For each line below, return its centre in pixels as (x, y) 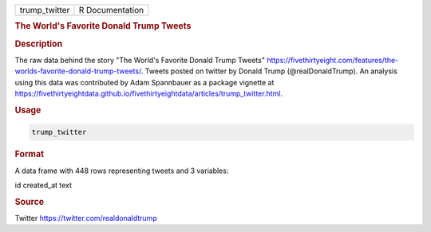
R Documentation (111, 10)
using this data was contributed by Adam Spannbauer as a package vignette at (144, 82)
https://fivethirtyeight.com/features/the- (332, 60)
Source (30, 202)
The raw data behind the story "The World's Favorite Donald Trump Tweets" (140, 60)
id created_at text (43, 185)
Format (29, 154)
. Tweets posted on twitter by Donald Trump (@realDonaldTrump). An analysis (269, 71)
